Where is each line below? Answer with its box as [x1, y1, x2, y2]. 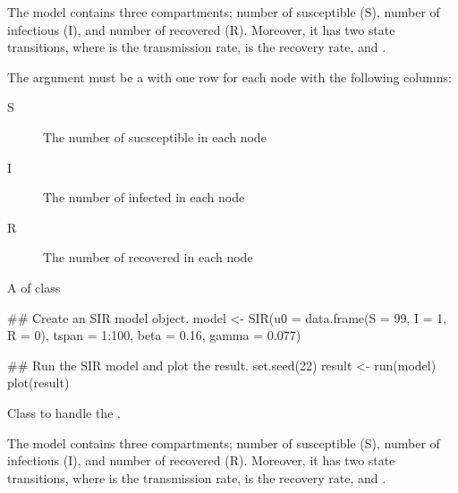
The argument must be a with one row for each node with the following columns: [7, 67, 452, 86]
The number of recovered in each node [43, 248, 253, 267]
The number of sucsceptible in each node [43, 127, 267, 146]
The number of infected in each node [43, 188, 245, 207]
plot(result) [7, 373, 70, 392]
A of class [7, 277, 61, 296]
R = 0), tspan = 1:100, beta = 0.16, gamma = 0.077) [7, 326, 301, 344]
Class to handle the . [7, 403, 121, 421]
